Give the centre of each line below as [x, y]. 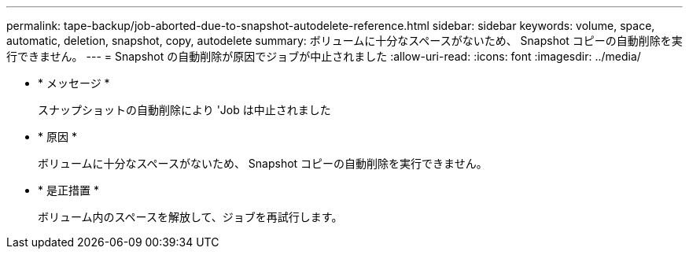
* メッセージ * [74, 83]
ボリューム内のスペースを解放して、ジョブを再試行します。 [190, 217]
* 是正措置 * [68, 190]
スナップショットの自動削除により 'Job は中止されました [184, 110]
